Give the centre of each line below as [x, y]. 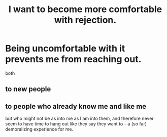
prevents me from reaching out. [73, 59]
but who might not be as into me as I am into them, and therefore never [79, 119]
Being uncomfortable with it [65, 49]
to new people [28, 89]
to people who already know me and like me [76, 106]
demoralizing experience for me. [39, 129]
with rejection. [85, 20]
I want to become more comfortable [85, 9]
